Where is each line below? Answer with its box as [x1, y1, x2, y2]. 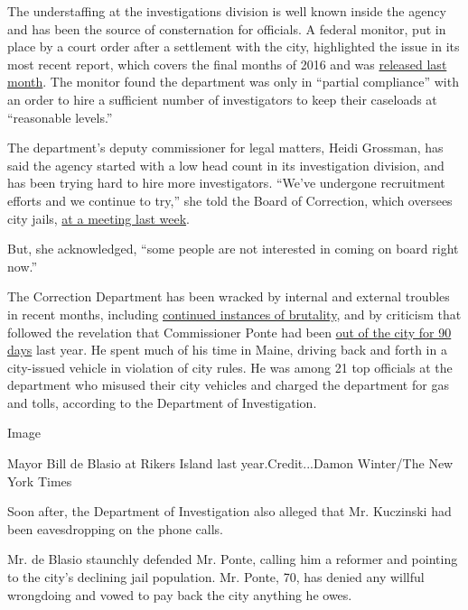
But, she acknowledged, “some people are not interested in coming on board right [7, 239, 459, 258]
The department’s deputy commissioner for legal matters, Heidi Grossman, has [7, 138, 444, 157]
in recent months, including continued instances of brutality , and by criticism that [7, 304, 462, 323]
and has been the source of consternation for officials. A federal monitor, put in [7, 19, 446, 38]
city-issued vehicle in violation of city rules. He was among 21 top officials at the [7, 357, 453, 376]
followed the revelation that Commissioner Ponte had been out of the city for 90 [7, 322, 452, 341]
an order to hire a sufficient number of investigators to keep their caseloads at [7, 89, 437, 108]
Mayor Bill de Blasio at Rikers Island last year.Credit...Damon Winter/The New [7, 454, 454, 473]
